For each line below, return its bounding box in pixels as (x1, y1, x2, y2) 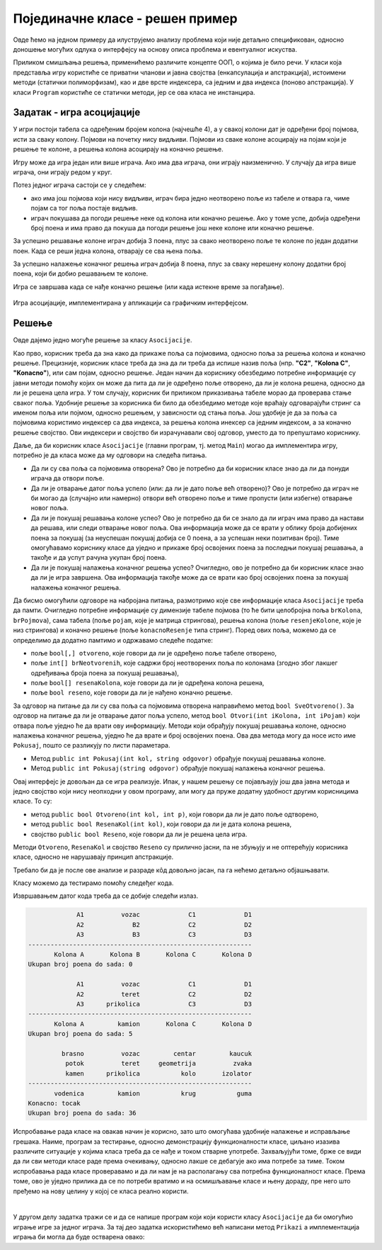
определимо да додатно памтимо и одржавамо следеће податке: (13, 636, 214, 644)
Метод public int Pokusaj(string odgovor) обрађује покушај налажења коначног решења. (30, 764, 325, 772)
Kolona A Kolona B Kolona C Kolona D (54, 950, 253, 959)
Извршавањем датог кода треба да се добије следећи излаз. (13, 891, 198, 900)
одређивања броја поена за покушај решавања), (30, 668, 180, 677)
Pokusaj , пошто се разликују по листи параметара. (13, 741, 170, 750)
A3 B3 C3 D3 (76, 930, 253, 939)
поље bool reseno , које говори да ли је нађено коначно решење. (30, 688, 233, 697)
